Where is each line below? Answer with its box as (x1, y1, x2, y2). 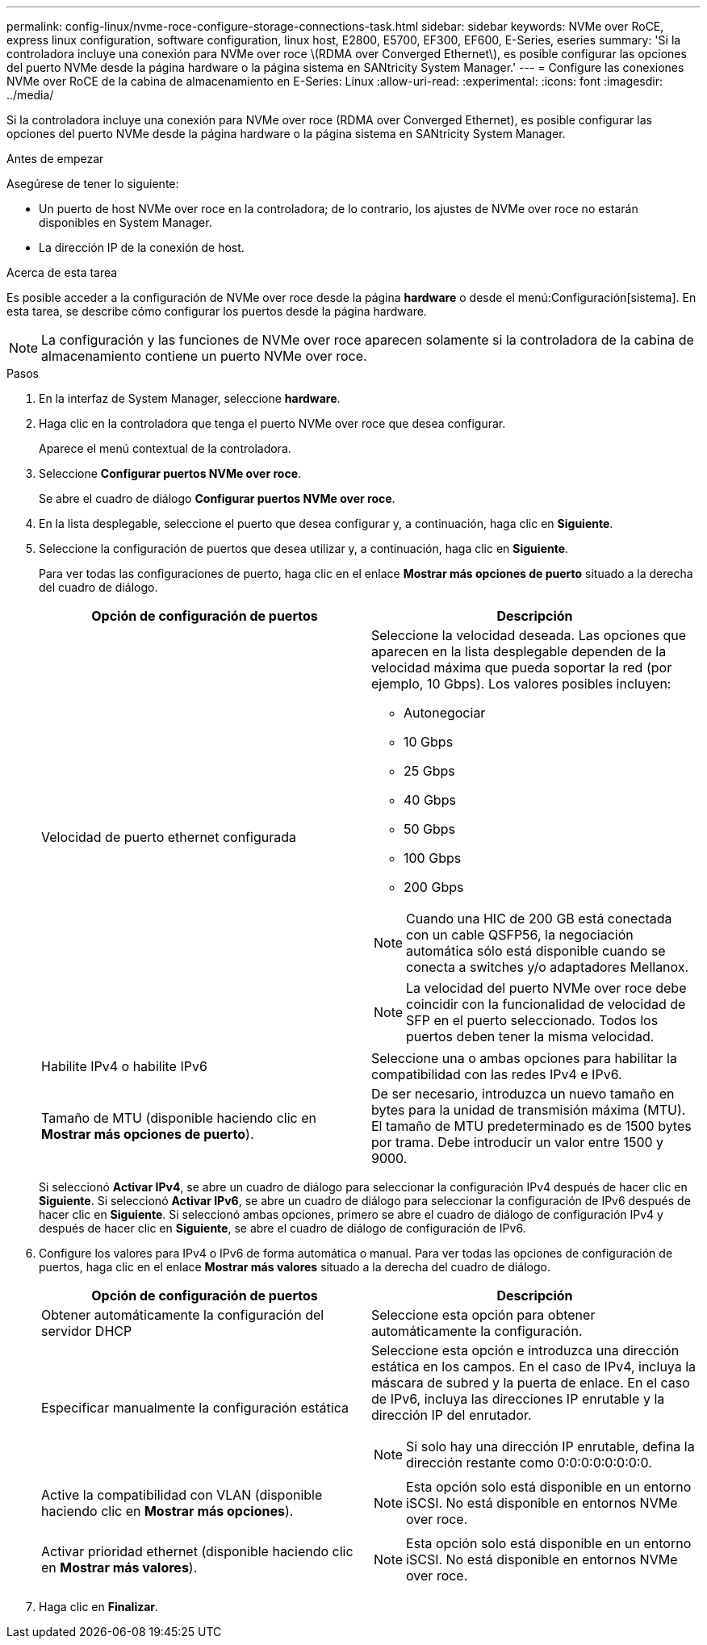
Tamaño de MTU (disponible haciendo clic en (41, 1110, 316, 1126)
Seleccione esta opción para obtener (371, 1307, 596, 1323)
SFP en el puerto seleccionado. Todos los (406, 1012, 659, 1028)
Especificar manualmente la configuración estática (41, 1400, 349, 1416)
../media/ (6, 88, 54, 102)
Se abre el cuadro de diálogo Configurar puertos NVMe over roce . (39, 492, 395, 505)
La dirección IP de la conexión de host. (39, 241, 245, 254)
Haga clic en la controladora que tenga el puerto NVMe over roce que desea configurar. (39, 416, 506, 430)
